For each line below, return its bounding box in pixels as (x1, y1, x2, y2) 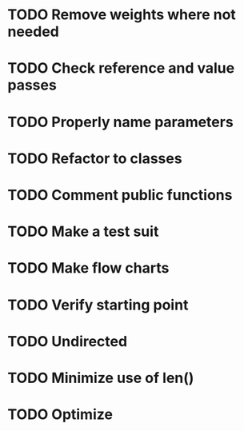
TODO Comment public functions (7, 186, 233, 204)
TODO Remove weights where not (7, 6, 237, 24)
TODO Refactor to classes (7, 150, 182, 167)
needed (7, 22, 59, 41)
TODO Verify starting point (7, 296, 189, 313)
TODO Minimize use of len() (7, 369, 194, 387)
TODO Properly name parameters (7, 113, 234, 131)
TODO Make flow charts (7, 259, 170, 277)
